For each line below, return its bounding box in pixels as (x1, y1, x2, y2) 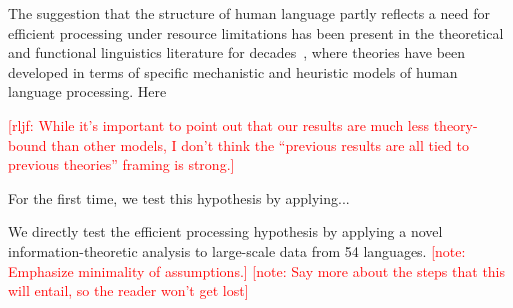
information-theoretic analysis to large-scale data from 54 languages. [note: (8, 240, 466, 261)
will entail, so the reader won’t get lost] (8, 280, 249, 301)
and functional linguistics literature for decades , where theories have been (8, 42, 466, 63)
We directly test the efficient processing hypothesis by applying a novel (8, 221, 443, 242)
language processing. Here (8, 81, 167, 102)
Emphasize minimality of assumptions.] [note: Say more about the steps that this (8, 260, 506, 281)
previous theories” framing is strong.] (8, 154, 235, 175)
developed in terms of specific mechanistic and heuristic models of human (8, 61, 458, 82)
